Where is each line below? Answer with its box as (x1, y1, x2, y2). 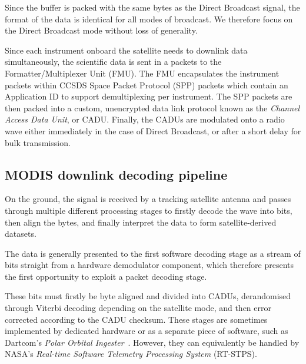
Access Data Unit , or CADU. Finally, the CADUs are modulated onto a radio (5, 113, 285, 125)
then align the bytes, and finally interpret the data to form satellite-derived (5, 216, 277, 228)
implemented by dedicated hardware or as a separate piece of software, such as (5, 325, 288, 337)
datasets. (5, 227, 36, 240)
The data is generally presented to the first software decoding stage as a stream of (5, 247, 301, 259)
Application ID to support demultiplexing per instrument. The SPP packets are (5, 90, 292, 102)
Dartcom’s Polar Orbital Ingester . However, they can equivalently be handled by (5, 336, 300, 348)
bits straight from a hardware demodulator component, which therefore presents (5, 259, 294, 271)
